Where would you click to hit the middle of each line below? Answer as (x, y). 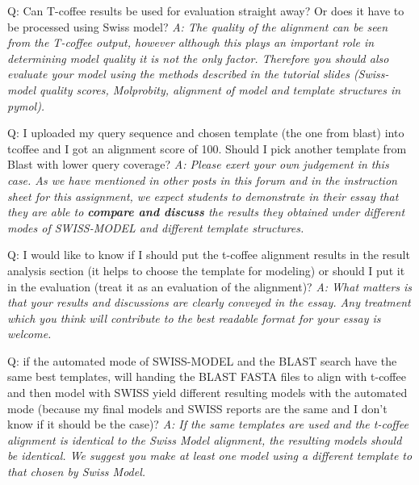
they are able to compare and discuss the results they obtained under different (206, 212)
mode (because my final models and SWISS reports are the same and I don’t (197, 408)
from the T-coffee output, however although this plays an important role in (191, 42)
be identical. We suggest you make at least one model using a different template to (210, 456)
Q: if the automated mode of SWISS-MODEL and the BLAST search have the (202, 360)
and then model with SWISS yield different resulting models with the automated (207, 393)
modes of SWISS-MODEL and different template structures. (156, 227)
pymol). (26, 105)
